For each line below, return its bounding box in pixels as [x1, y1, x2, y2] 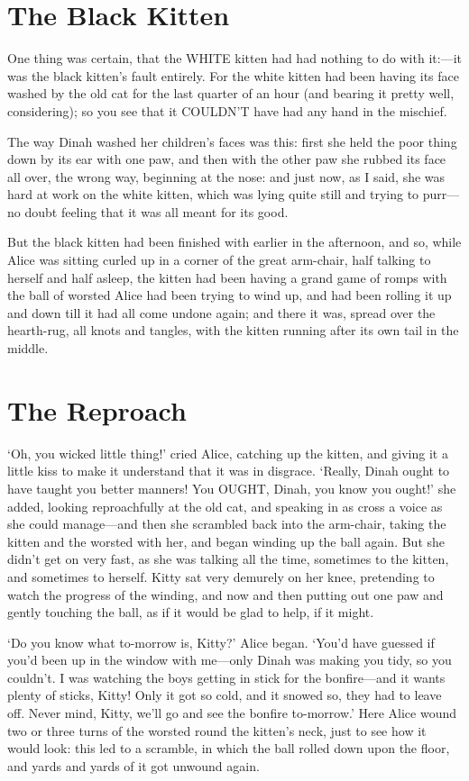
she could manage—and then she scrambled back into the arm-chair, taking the [7, 514, 446, 533]
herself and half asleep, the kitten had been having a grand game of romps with [7, 268, 447, 286]
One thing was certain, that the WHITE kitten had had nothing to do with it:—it [7, 49, 462, 68]
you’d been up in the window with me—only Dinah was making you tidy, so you [7, 650, 452, 669]
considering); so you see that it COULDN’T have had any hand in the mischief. [7, 101, 447, 120]
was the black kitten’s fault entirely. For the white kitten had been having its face [7, 66, 460, 85]
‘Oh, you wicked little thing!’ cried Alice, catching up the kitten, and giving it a [7, 443, 448, 462]
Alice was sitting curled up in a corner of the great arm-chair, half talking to [7, 250, 431, 269]
